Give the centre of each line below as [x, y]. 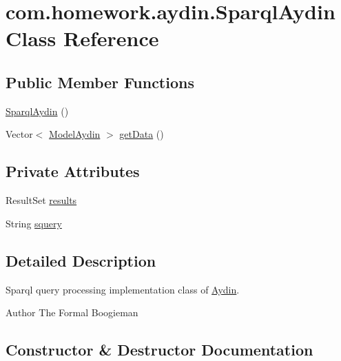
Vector [19, 134]
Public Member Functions [100, 82]
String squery [34, 223]
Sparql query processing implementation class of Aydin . [123, 289]
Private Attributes [73, 171]
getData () [142, 134]
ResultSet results [41, 200]
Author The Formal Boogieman [72, 312]
